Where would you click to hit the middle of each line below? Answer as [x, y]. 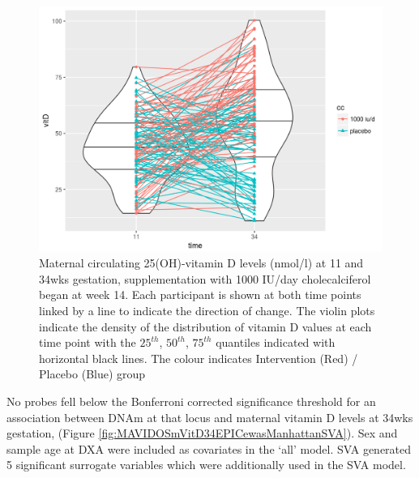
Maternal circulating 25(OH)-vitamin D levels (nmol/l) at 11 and [201, 263]
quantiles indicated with [276, 342]
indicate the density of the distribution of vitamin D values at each [205, 326]
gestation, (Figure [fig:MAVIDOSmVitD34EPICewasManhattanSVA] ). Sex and [202, 433]
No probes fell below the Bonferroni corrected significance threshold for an [191, 401]
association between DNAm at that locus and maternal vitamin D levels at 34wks [210, 417]
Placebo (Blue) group [92, 374]
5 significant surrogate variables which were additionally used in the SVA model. [206, 465]
